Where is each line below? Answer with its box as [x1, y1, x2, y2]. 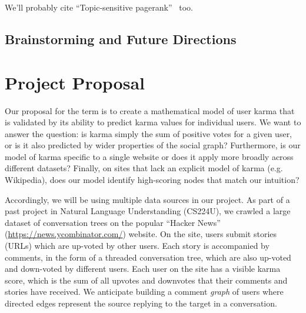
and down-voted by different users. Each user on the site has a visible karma [5, 262, 281, 275]
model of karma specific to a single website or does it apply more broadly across [5, 150, 294, 162]
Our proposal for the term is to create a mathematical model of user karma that [5, 104, 295, 116]
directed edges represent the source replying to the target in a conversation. [5, 297, 277, 309]
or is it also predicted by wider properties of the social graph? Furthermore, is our [5, 139, 301, 151]
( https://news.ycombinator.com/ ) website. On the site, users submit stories [5, 228, 277, 240]
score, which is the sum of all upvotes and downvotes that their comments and [5, 274, 288, 286]
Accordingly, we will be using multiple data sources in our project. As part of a [5, 193, 290, 205]
